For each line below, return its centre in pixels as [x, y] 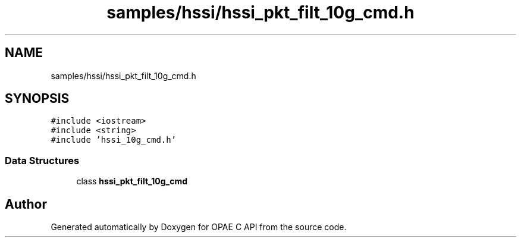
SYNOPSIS [37, 99]
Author [26, 204]
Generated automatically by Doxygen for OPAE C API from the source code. [199, 227]
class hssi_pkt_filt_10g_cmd [132, 181]
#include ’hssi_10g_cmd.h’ [114, 140]
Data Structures [42, 160]
